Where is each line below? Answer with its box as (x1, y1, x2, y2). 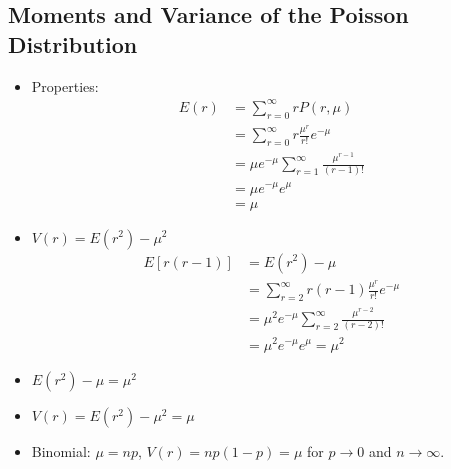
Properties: (31, 75, 99, 96)
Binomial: (31, 440, 91, 461)
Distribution (8, 28, 138, 59)
